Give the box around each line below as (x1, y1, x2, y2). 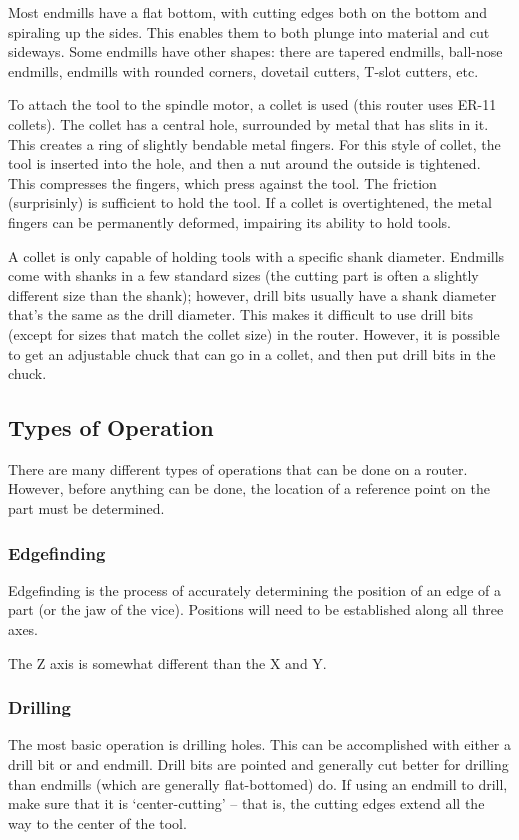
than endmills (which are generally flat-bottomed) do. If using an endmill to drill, (8, 773, 508, 794)
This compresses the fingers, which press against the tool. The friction (8, 172, 437, 193)
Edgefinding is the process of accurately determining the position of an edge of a (8, 579, 501, 600)
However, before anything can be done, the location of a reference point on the (8, 478, 490, 499)
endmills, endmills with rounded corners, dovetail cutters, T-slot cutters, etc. (8, 60, 479, 81)
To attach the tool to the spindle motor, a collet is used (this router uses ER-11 (8, 94, 497, 115)
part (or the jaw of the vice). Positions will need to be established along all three (8, 599, 504, 620)
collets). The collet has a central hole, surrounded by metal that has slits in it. (8, 113, 489, 134)
